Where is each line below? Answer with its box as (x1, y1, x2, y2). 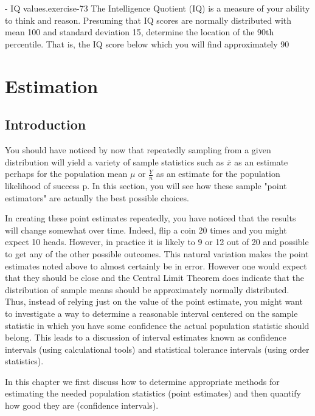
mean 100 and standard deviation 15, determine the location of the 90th (5, 26, 274, 38)
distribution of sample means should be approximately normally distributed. (5, 283, 289, 296)
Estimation (5, 73, 99, 98)
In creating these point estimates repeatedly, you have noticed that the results (5, 212, 296, 224)
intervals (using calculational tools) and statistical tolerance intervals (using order (5, 342, 310, 355)
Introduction (5, 115, 86, 134)
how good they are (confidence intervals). (5, 399, 159, 412)
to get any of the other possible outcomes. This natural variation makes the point (5, 247, 309, 260)
